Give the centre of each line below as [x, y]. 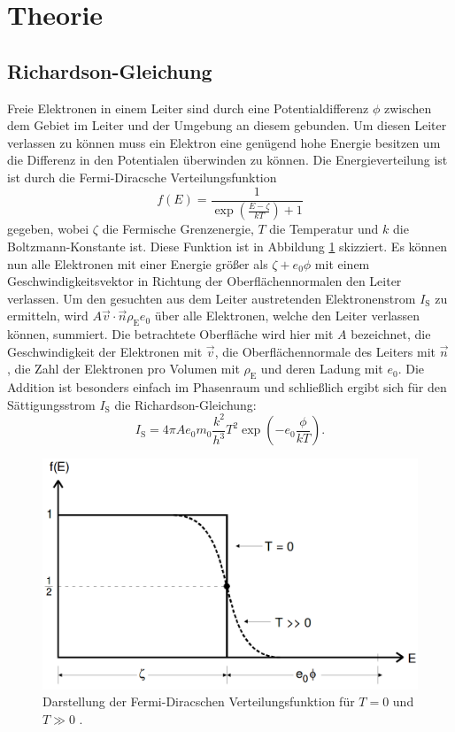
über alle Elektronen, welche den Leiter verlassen [287, 316]
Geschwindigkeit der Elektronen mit [105, 351]
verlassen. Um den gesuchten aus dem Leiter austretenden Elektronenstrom [212, 298]
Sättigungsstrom [51, 404]
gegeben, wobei [48, 229]
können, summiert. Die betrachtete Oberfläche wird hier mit [170, 334]
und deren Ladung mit [322, 369]
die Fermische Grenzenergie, [178, 229]
